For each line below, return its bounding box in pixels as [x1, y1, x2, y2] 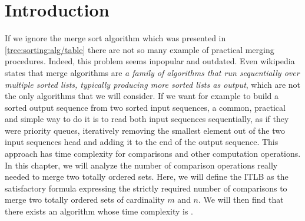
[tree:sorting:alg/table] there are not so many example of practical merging [5, 43, 274, 55]
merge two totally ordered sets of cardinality [5, 193, 165, 206]
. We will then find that [198, 193, 284, 206]
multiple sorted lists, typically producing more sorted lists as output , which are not [5, 78, 300, 90]
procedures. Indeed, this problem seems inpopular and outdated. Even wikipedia [5, 55, 295, 67]
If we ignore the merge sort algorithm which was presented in [5, 32, 226, 44]
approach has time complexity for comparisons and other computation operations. [5, 147, 301, 160]
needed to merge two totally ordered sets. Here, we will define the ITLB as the [5, 170, 289, 183]
